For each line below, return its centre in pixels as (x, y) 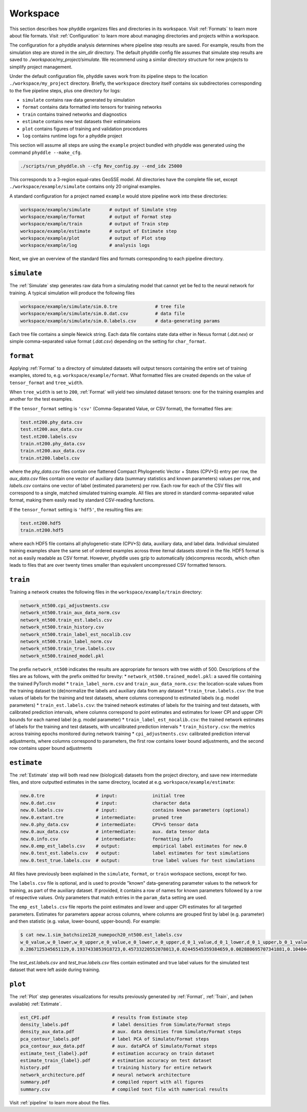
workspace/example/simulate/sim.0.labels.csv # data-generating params (120, 321)
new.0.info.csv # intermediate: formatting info (107, 839)
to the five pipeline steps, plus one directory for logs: (65, 90)
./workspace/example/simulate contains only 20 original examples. (85, 187)
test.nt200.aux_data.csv (51, 429)
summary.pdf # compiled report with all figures (112, 1082)
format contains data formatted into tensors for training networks (92, 107)
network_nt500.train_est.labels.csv (66, 620)
